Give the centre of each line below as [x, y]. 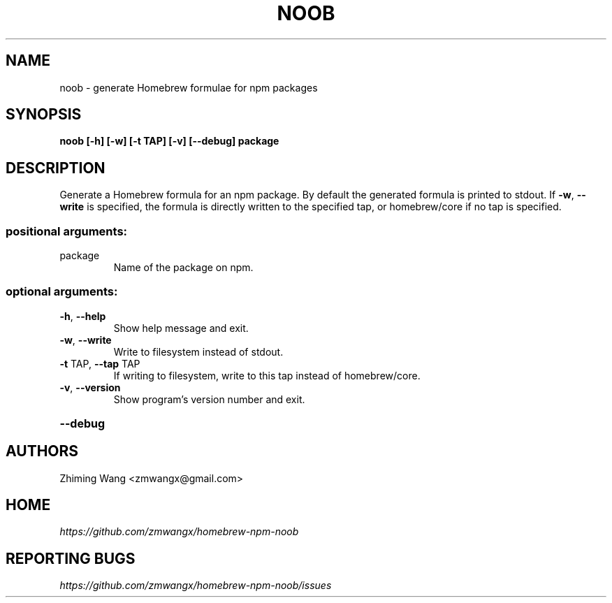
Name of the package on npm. [183, 268]
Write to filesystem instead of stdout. [198, 351]
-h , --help [83, 316]
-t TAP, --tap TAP [100, 363]
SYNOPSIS [44, 115]
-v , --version [90, 387]
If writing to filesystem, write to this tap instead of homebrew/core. [267, 375]
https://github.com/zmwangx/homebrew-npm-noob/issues [196, 586]
